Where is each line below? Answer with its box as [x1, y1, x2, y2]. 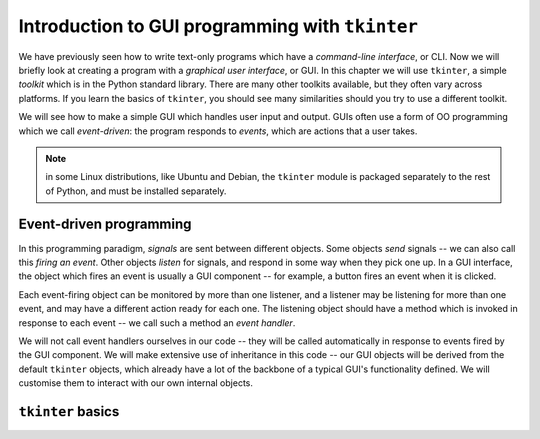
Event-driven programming [18, 216, 192, 233]
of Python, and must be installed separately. [45, 185, 227, 197]
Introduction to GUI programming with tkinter [18, 15, 419, 37]
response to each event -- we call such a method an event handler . [18, 316, 296, 329]
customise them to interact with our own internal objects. [18, 377, 254, 389]
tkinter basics [18, 403, 120, 420]
